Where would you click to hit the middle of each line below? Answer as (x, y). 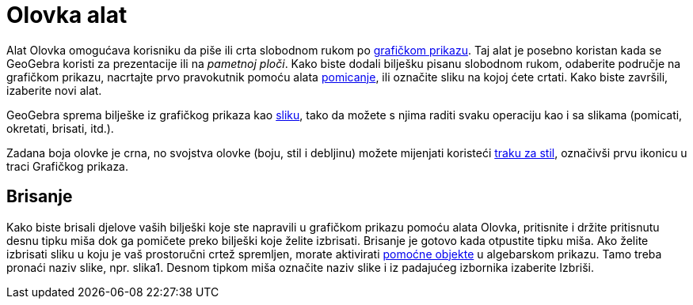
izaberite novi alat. (54, 90)
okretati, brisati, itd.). (60, 128)
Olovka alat (67, 15)
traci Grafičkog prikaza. (68, 166)
